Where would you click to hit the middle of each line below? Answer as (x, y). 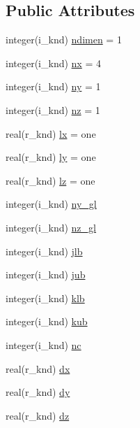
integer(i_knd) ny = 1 (53, 86)
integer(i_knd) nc (44, 344)
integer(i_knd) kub (47, 321)
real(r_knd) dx (38, 368)
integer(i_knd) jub (46, 274)
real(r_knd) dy (38, 392)
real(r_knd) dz (38, 415)
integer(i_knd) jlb (44, 251)
